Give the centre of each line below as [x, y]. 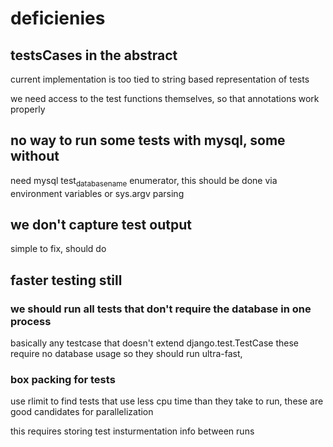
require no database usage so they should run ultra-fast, [126, 354]
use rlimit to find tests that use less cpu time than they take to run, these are [167, 401]
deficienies [58, 18]
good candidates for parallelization [82, 412]
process [31, 321]
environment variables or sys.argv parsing [97, 193]
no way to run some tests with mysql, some [148, 140]
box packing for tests [63, 380]
